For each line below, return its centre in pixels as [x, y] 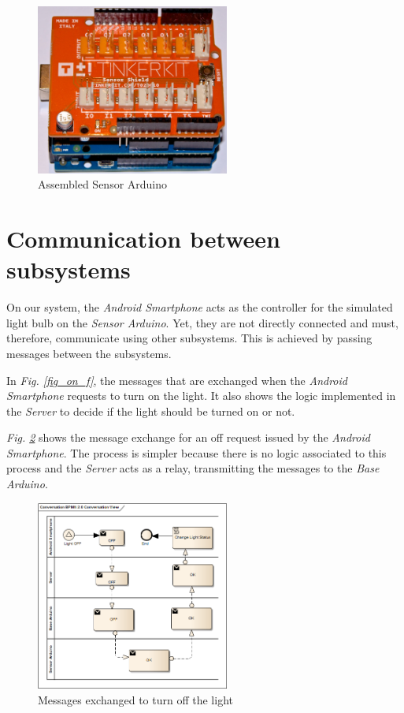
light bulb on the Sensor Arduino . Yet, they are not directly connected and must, [202, 322]
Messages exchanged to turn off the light [135, 700]
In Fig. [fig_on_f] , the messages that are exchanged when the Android [177, 380]
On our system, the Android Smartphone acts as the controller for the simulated [200, 307]
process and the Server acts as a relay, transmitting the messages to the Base [193, 468]
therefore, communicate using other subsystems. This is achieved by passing [189, 338]
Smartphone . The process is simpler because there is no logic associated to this [196, 452]
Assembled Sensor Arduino [103, 184]
